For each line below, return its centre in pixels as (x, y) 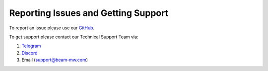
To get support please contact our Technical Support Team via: (74, 37)
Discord (30, 53)
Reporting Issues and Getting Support (89, 13)
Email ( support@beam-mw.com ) (55, 60)
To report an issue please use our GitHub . (52, 28)
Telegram (31, 46)
